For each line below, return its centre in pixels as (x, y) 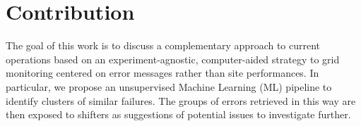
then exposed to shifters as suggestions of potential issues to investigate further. (178, 114)
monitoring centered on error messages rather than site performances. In (162, 73)
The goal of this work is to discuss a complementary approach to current (163, 45)
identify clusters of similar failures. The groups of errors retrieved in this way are (181, 100)
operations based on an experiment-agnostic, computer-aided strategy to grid (173, 59)
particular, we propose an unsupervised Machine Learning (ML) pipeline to (169, 86)
